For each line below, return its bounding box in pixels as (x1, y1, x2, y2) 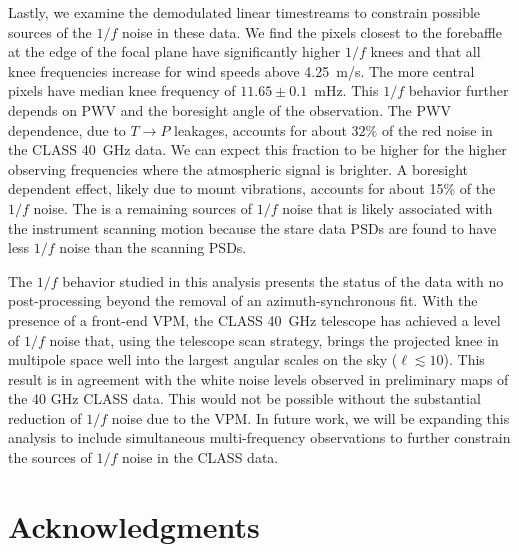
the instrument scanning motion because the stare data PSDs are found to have (8, 217, 497, 238)
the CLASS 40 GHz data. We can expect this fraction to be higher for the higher (8, 139, 507, 160)
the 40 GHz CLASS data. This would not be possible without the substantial (8, 388, 481, 409)
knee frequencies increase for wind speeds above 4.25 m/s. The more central (8, 60, 475, 81)
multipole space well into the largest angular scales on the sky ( (8, 349, 398, 370)
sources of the (8, 21, 92, 42)
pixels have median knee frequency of (8, 80, 236, 101)
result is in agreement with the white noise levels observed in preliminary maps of (8, 368, 509, 389)
